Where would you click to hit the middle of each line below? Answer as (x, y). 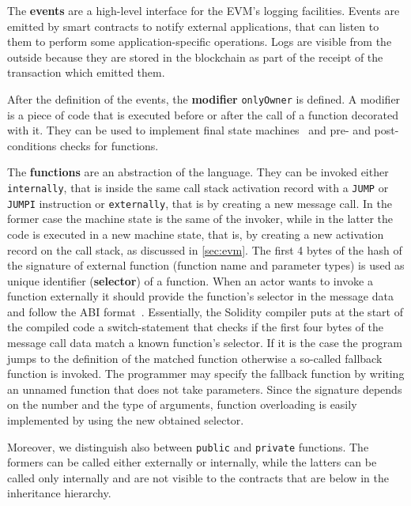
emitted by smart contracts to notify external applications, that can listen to (193, 26)
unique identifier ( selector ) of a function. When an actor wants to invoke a (190, 280)
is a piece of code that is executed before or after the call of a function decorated (203, 114)
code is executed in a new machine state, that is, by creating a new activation (196, 234)
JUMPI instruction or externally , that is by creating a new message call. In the (200, 203)
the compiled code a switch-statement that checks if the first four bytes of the (196, 327)
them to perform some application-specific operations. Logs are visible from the (200, 42)
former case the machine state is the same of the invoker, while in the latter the (200, 219)
